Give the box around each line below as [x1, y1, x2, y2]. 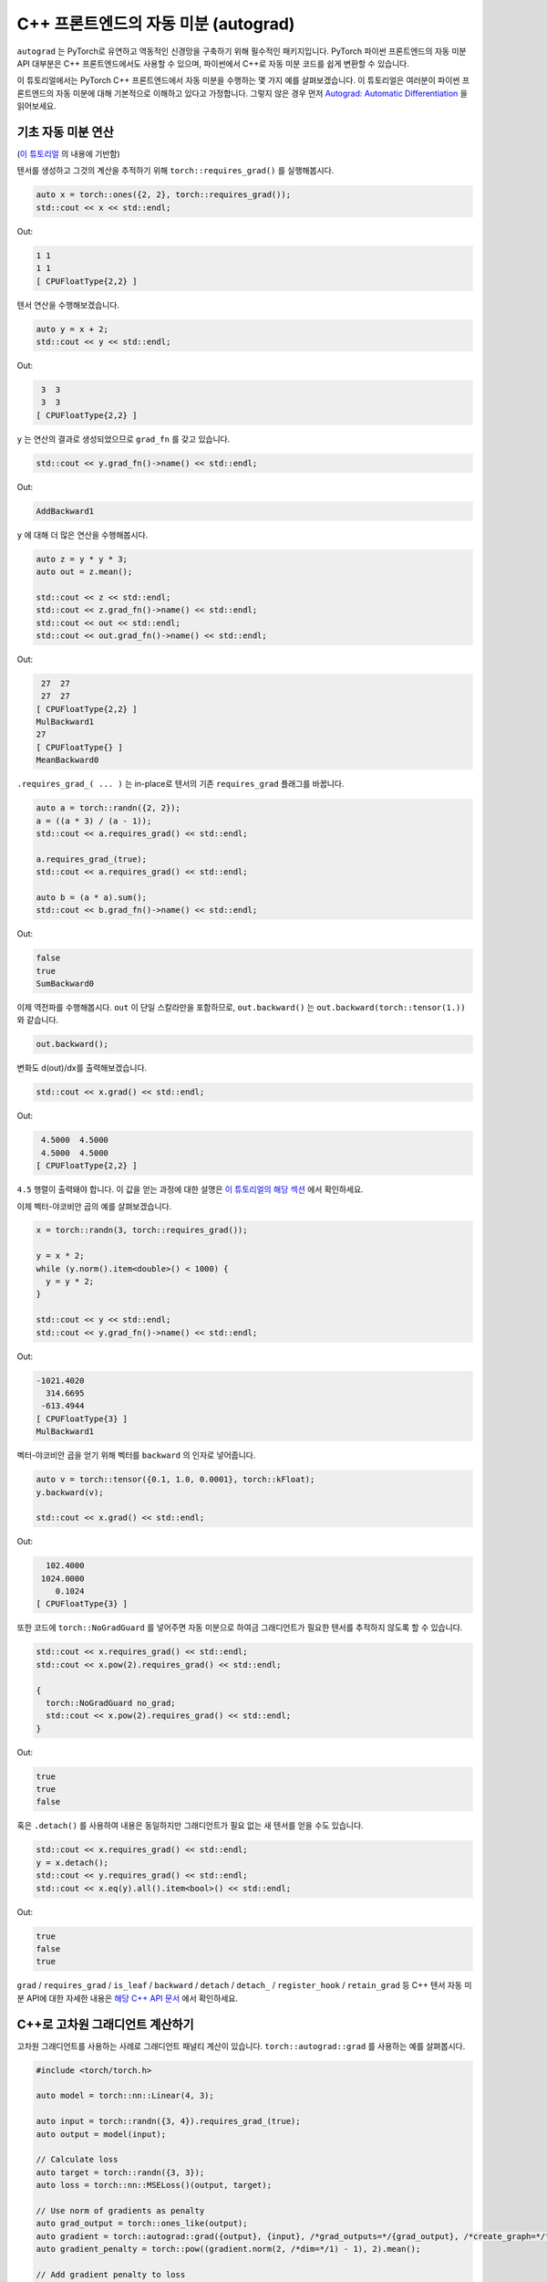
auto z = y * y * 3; [36, 553, 128, 564]
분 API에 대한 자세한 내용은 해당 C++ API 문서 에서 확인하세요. [16, 1993, 239, 2004]
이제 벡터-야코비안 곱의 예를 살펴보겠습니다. [16, 1200, 172, 1211]
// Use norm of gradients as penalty [36, 2205, 205, 2215]
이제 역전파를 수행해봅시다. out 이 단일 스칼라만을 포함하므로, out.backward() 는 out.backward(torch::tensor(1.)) [16, 1002, 466, 1013]
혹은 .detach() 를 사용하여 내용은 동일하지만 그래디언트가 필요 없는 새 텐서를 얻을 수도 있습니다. [16, 1820, 364, 1831]
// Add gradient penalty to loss [36, 2269, 186, 2279]
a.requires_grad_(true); [36, 853, 148, 864]
